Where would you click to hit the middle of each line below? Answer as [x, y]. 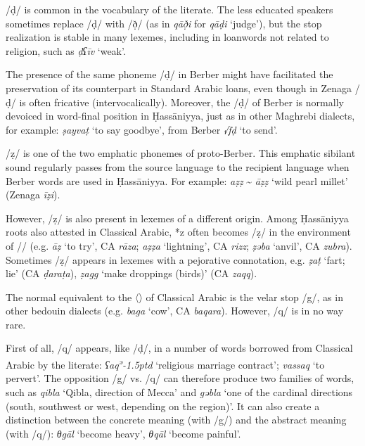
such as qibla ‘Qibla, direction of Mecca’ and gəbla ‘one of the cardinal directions [179, 391]
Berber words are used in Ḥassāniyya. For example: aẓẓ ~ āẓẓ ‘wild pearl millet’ [177, 180]
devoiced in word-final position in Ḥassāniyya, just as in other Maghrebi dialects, [180, 116]
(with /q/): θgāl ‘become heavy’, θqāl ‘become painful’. [123, 433]
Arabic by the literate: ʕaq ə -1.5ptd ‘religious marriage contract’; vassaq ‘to [165, 363]
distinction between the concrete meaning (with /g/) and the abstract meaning [176, 420]
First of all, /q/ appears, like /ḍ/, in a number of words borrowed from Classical [179, 348]
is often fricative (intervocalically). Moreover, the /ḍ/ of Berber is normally [181, 102]
